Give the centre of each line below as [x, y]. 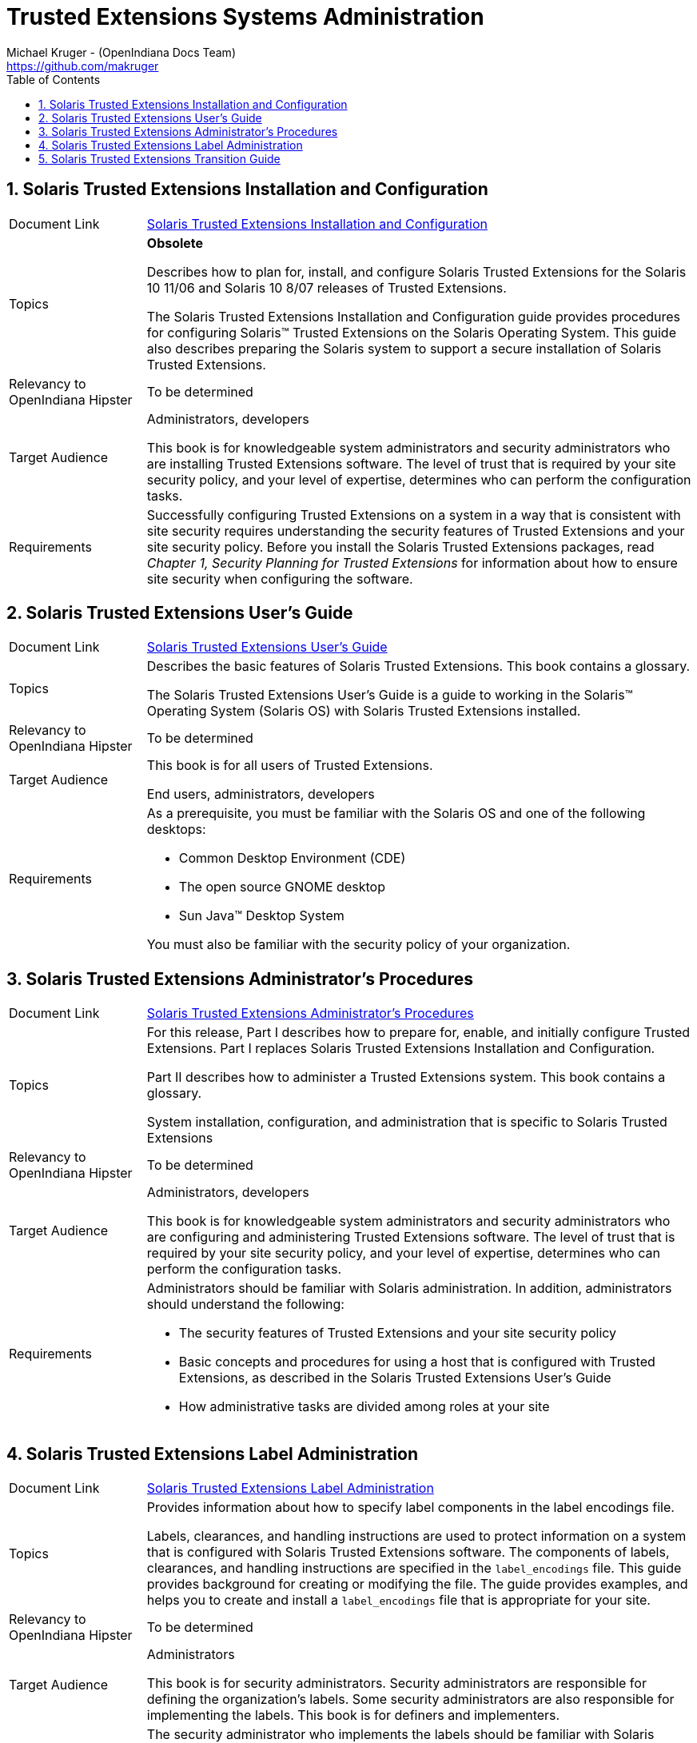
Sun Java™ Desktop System [261, 916]
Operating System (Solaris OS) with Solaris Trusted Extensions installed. [364, 711]
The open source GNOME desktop [282, 887]
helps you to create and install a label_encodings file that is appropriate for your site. [398, 1600]
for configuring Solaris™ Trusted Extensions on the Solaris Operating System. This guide [411, 332]
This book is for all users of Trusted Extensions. [290, 766]
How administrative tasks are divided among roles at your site [364, 1407]
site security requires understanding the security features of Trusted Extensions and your [416, 530]
